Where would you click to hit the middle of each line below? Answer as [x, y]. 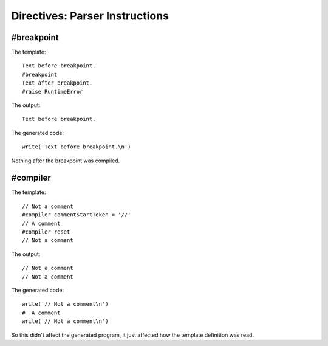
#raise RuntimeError [53, 92]
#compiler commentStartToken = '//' [77, 215]
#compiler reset [46, 232]
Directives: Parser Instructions [90, 16]
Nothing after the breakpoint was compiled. [66, 161]
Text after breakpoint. [57, 83]
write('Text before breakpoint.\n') [77, 147]
